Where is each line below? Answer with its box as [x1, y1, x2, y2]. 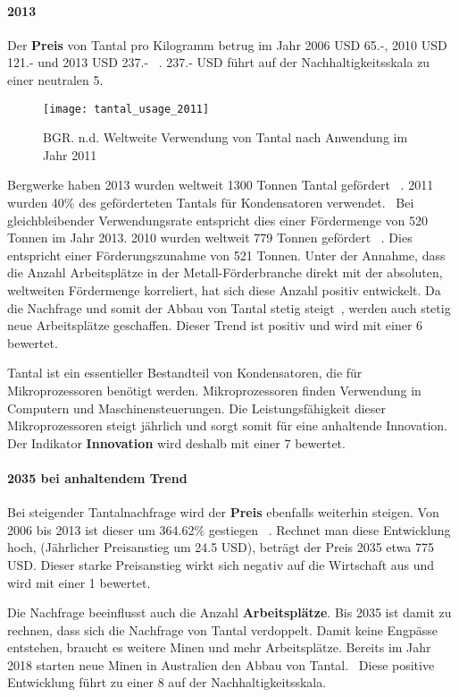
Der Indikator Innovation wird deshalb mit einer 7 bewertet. [7, 433, 346, 452]
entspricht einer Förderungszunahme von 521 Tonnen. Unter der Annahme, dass [7, 245, 446, 264]
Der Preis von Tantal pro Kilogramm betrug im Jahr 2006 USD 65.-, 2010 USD [7, 35, 447, 54]
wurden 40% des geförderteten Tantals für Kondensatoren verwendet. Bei [7, 193, 414, 212]
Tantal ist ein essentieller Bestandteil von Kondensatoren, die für [7, 363, 363, 382]
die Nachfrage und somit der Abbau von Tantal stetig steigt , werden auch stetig [7, 298, 451, 317]
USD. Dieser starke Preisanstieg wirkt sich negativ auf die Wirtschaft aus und [7, 555, 435, 574]
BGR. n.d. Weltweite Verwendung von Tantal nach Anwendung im [43, 128, 408, 147]
